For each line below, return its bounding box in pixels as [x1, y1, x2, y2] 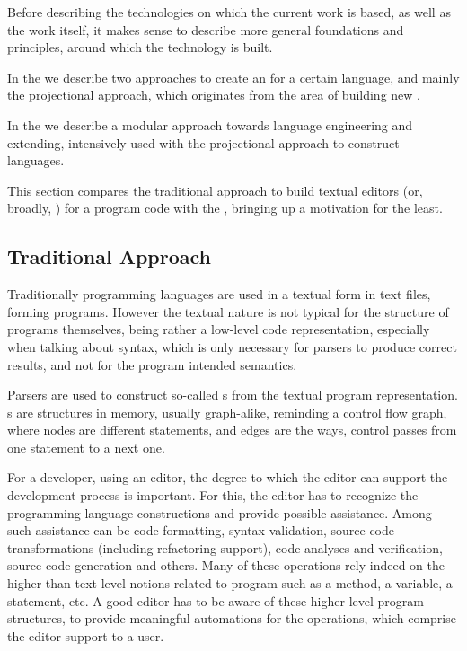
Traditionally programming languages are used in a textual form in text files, [7, 285, 431, 304]
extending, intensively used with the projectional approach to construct [7, 133, 400, 152]
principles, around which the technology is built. [7, 38, 273, 57]
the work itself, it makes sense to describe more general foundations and [7, 20, 404, 39]
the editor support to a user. [7, 626, 164, 645]
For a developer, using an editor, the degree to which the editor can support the [7, 468, 448, 487]
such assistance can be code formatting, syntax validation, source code [7, 521, 395, 540]
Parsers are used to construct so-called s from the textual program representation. [7, 385, 458, 404]
